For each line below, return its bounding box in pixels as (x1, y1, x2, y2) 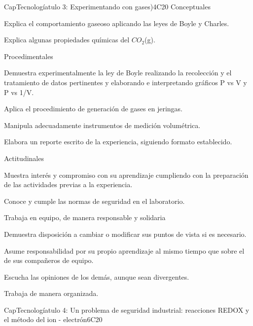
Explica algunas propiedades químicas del (4, 34, 130, 45)
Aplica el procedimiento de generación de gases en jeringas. (4, 103, 182, 114)
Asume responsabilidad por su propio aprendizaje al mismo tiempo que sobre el (4, 245, 245, 256)
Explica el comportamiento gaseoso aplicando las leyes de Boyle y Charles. (4, 18, 229, 28)
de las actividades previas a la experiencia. (4, 179, 133, 190)
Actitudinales (4, 153, 44, 163)
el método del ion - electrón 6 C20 (4, 314, 103, 325)
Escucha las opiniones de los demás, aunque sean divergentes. (4, 271, 189, 282)
